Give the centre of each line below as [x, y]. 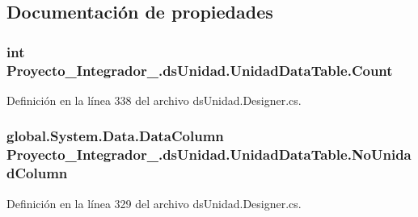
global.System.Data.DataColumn [115, 136]
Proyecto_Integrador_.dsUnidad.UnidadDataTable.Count [200, 70]
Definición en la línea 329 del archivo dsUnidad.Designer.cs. [154, 203]
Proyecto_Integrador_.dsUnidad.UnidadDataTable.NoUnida [209, 154]
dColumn [37, 173]
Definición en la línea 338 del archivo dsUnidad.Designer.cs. [154, 100]
